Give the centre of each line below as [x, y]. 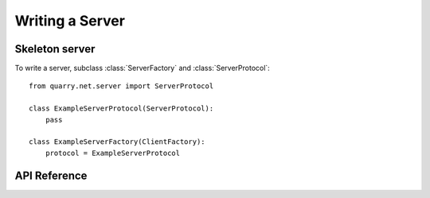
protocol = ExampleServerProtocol [113, 153]
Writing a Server [70, 21]
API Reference [51, 175]
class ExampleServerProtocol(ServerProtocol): [121, 109]
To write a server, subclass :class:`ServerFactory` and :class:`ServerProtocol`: [142, 68]
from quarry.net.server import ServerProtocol [121, 86]
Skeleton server [55, 49]
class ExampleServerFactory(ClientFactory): [117, 142]
